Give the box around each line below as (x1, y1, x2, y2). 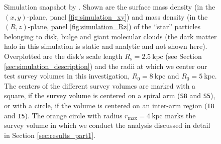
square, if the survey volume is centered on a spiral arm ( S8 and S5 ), (4, 90, 215, 101)
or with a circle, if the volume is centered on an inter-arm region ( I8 (4, 100, 214, 110)
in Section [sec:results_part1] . (4, 129, 95, 140)
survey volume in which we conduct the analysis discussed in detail (4, 120, 210, 130)
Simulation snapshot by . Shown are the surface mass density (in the (4, 2, 215, 12)
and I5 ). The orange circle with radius (4, 110, 123, 120)
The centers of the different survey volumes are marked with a (4, 80, 196, 91)
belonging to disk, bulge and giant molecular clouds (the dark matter (4, 31, 217, 41)
